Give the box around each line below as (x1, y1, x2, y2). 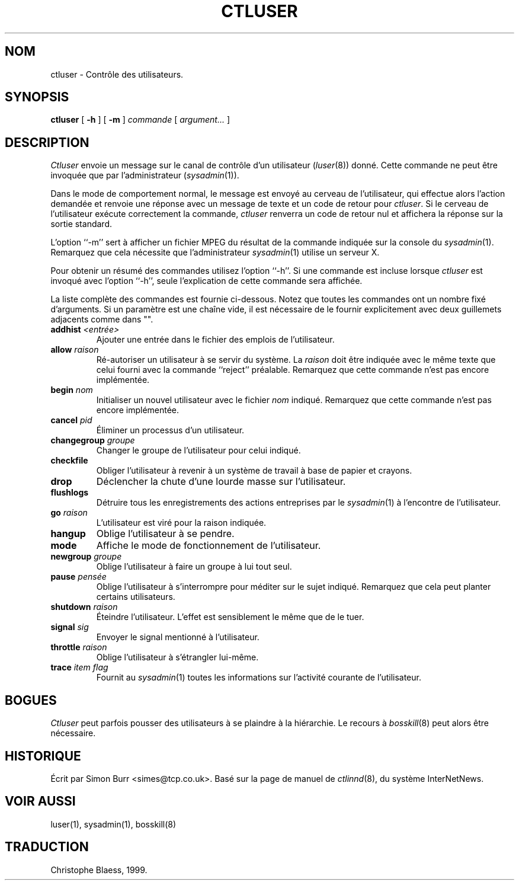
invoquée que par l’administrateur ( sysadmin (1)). (50, 170, 239, 181)
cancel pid (50, 415, 92, 426)
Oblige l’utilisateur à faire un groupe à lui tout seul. (96, 561, 292, 572)
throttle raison (50, 642, 107, 653)
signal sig (50, 622, 89, 632)
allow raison (50, 344, 99, 355)
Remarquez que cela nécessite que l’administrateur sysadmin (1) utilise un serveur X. (50, 247, 380, 258)
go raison (50, 507, 88, 518)
